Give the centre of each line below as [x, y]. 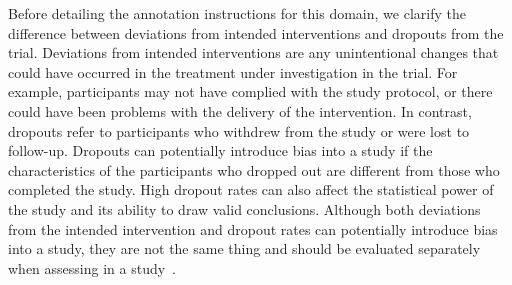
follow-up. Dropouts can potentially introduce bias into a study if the [220, 150]
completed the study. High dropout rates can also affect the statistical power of [251, 189]
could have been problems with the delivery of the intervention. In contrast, [240, 110]
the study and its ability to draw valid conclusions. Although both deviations [244, 208]
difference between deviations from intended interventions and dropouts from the [256, 32]
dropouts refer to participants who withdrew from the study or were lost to [239, 130]
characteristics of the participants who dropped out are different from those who [254, 169]
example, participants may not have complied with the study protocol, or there [250, 91]
